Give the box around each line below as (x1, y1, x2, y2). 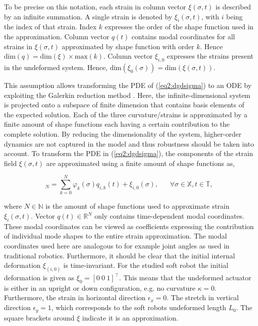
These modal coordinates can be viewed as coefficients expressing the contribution (4, 221, 254, 231)
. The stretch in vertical (167, 292, 239, 303)
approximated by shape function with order (62, 41, 194, 51)
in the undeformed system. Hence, (4, 62, 108, 72)
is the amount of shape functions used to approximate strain (45, 201, 230, 211)
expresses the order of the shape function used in (104, 21, 254, 32)
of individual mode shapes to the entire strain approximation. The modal (4, 231, 227, 241)
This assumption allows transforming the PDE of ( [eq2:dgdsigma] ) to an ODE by (4, 80, 252, 90)
